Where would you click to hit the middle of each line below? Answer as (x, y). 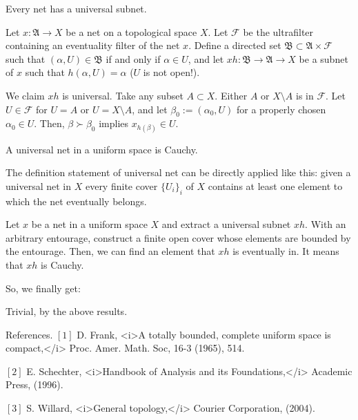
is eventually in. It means (286, 251)
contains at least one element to (275, 185)
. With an (326, 224)
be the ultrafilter (278, 31)
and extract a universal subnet (226, 224)
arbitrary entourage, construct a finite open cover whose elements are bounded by (178, 237)
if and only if (133, 58)
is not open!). (171, 72)
